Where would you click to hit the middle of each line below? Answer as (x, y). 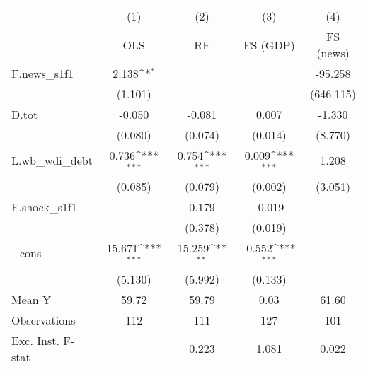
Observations (44, 320)
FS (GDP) (269, 45)
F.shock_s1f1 (44, 206)
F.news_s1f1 (42, 73)
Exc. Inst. (35, 340)
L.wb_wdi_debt (52, 160)
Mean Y (31, 299)
